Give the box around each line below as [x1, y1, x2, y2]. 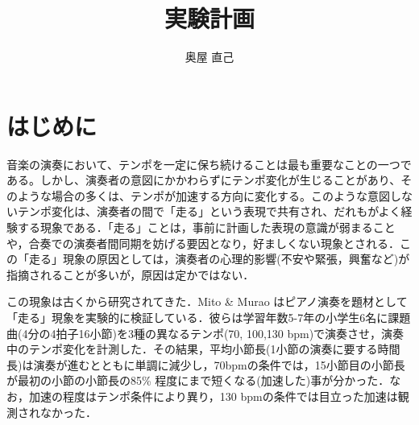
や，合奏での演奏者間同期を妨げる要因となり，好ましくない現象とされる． [6, 234, 400, 251]
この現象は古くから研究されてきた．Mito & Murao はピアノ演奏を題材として [6, 293, 408, 310]
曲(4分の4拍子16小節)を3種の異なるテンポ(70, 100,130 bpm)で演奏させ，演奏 [6, 324, 404, 341]
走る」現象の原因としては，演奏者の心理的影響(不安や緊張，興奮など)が [28, 250, 410, 267]
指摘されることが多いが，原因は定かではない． [6, 266, 255, 283]
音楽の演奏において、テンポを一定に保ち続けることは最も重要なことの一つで [6, 155, 412, 172]
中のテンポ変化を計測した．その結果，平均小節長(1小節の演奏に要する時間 [6, 340, 400, 357]
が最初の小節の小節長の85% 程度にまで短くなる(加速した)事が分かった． [6, 372, 390, 389]
